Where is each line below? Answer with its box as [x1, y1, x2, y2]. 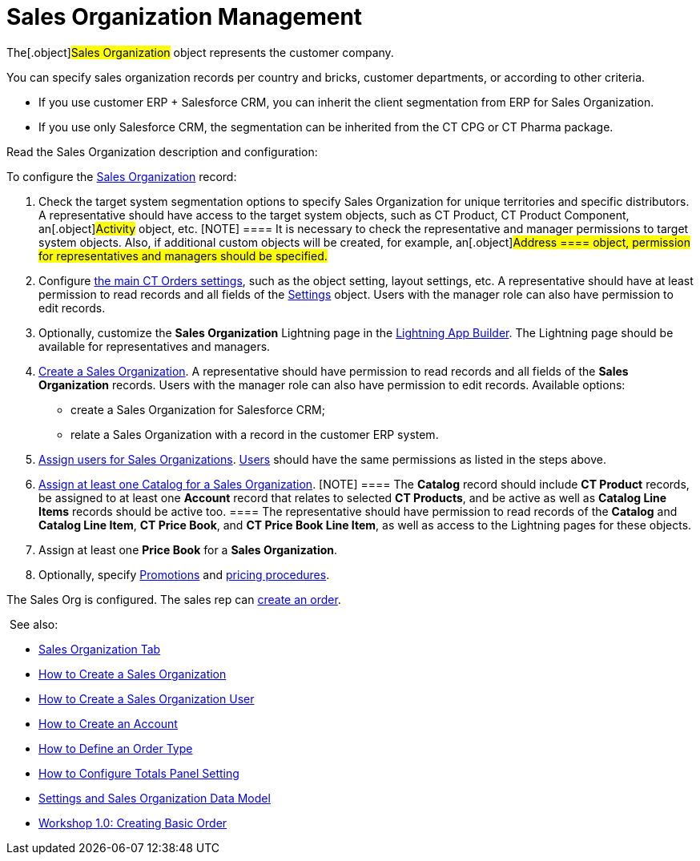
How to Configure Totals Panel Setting [38, 766, 239, 780]
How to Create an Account [38, 716, 178, 730]
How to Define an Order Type [38, 741, 193, 755]
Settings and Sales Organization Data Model [38, 791, 271, 805]
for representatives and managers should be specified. [38, 248, 328, 263]
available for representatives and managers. [38, 339, 271, 353]
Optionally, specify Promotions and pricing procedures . [38, 567, 330, 581]
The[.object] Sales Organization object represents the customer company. [6, 45, 394, 59]
